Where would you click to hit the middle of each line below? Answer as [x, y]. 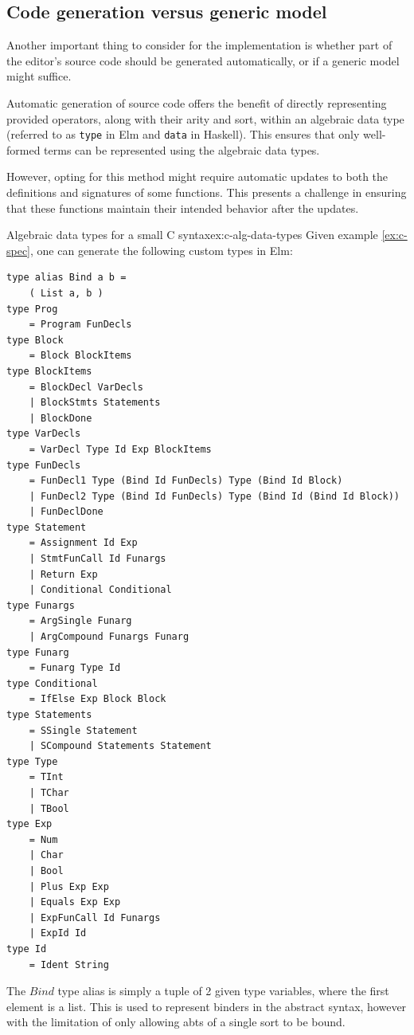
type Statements [49, 715]
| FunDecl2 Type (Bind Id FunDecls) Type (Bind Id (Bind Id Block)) [214, 496]
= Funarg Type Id [75, 668]
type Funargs [41, 605]
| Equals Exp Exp [75, 902]
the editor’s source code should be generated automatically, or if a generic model [203, 60]
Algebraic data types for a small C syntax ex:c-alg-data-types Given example [192, 235]
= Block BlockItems [80, 356]
